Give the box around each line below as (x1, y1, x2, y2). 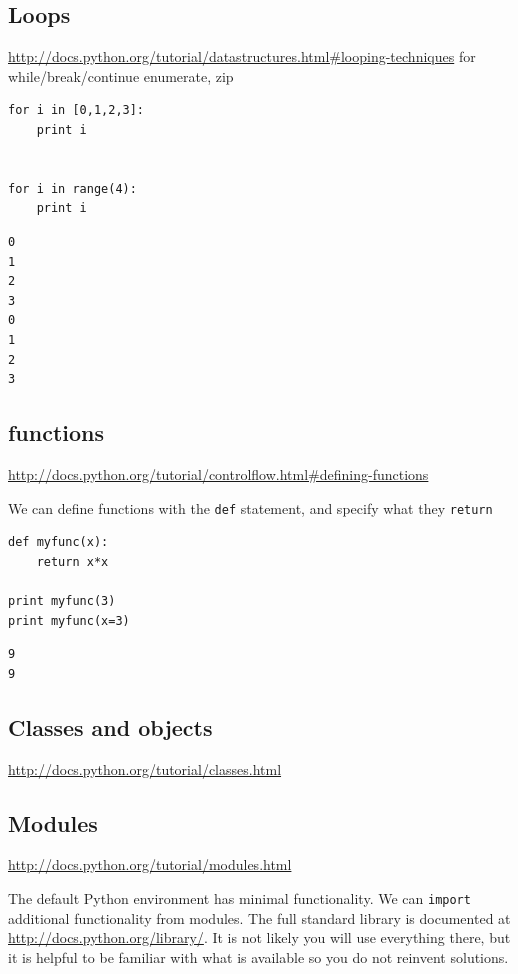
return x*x (36, 554, 109, 569)
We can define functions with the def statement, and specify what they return (8, 497, 493, 518)
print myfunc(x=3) (8, 613, 130, 628)
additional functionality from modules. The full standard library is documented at (8, 907, 511, 928)
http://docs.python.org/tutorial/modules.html (8, 854, 292, 875)
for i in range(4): (8, 181, 137, 196)
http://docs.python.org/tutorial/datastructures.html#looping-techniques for (8, 46, 476, 67)
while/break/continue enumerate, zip (8, 65, 234, 86)
